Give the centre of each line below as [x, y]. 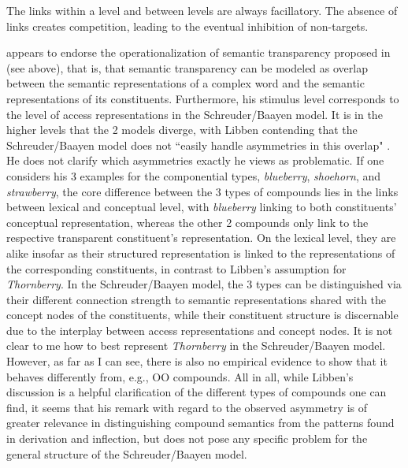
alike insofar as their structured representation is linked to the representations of [201, 253]
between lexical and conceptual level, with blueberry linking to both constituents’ [202, 207]
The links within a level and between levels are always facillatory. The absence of [202, 10]
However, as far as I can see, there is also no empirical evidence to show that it [197, 361]
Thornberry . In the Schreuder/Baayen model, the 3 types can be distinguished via [204, 284]
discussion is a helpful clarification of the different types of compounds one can [197, 392]
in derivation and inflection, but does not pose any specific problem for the [187, 438]
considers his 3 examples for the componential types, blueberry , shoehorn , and [194, 175]
